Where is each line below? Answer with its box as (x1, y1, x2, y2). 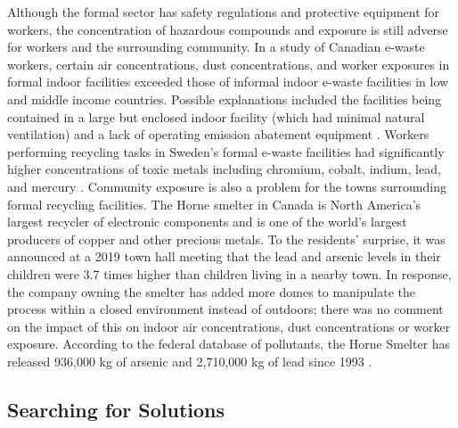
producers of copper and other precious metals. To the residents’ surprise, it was (7, 229, 446, 248)
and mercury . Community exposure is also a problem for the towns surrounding (7, 177, 447, 195)
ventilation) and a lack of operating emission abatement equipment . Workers (7, 125, 429, 144)
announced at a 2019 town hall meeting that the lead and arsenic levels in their (7, 247, 441, 266)
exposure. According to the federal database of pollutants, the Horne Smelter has (7, 334, 451, 353)
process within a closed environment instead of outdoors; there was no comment (7, 300, 444, 318)
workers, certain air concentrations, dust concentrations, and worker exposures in (7, 54, 450, 73)
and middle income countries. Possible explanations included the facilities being (7, 89, 442, 108)
